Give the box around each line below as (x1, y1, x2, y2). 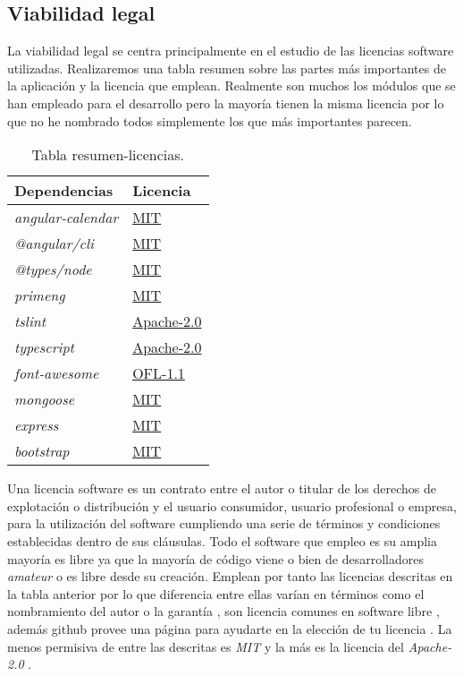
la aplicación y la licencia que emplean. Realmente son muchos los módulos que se (7, 76, 456, 95)
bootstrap (14, 441, 70, 462)
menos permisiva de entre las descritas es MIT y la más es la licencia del (7, 637, 404, 655)
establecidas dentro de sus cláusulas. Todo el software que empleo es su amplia (7, 531, 437, 550)
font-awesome (14, 363, 99, 384)
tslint (14, 311, 46, 332)
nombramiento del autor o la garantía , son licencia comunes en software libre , (7, 602, 440, 620)
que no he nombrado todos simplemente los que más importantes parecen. (7, 111, 412, 130)
